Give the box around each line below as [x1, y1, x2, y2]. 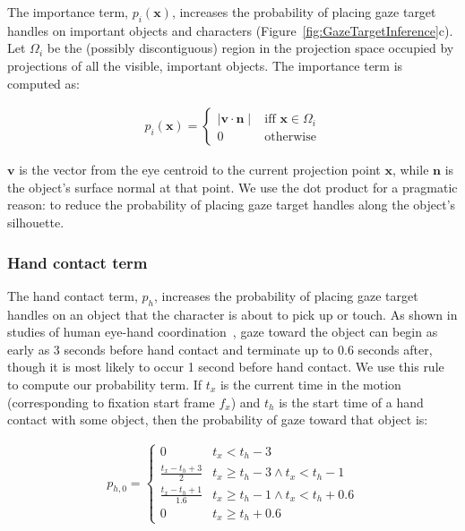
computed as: [7, 73, 80, 92]
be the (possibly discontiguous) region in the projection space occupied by [47, 39, 454, 57]
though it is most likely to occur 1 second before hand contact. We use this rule [7, 357, 444, 376]
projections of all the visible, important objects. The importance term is [7, 56, 403, 74]
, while [392, 160, 429, 179]
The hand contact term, [7, 286, 138, 304]
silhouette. [7, 212, 65, 231]
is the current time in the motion [220, 374, 401, 393]
